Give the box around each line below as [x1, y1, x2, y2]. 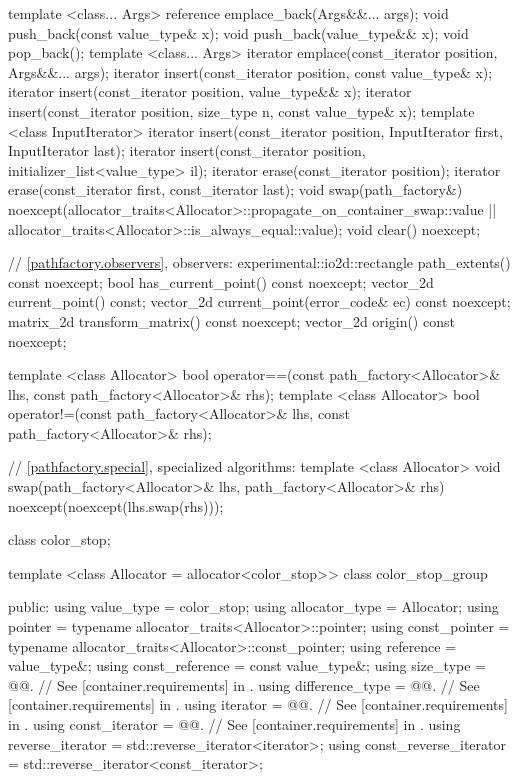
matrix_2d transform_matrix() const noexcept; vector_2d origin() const [8, 310, 455, 331]
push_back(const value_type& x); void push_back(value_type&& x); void [8, 22, 469, 43]
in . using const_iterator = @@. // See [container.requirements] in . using [8, 714, 461, 734]
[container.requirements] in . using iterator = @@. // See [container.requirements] [8, 694, 508, 715]
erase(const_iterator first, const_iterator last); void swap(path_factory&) [8, 179, 463, 200]
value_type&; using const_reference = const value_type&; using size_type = [8, 655, 486, 676]
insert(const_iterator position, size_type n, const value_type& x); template [8, 100, 475, 121]
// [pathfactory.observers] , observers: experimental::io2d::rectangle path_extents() [8, 252, 511, 273]
